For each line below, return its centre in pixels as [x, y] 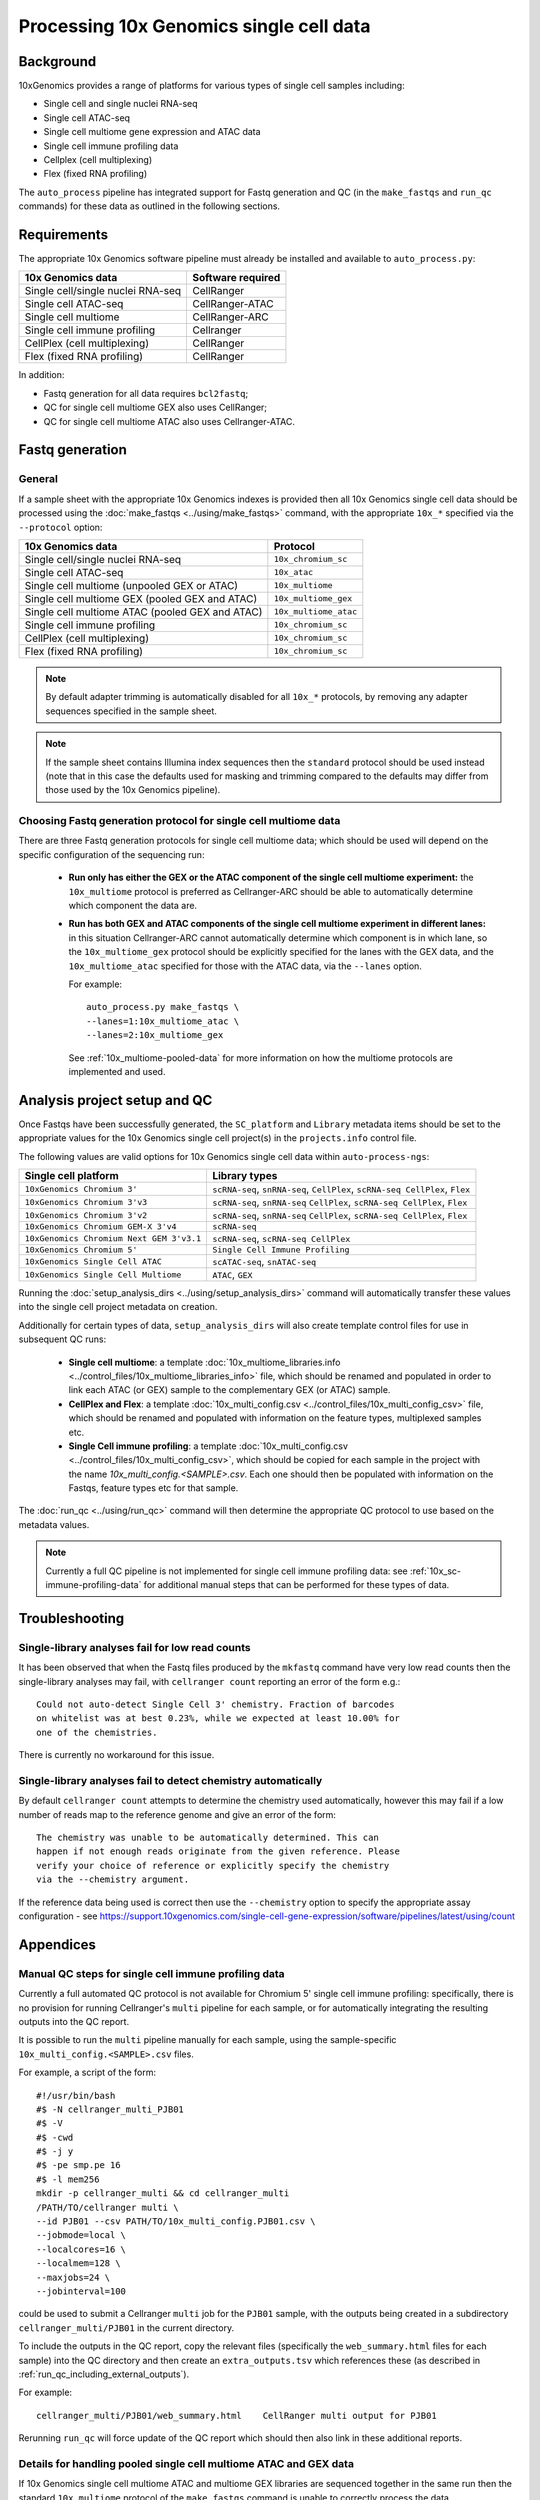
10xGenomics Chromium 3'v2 [86, 1215]
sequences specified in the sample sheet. [131, 711]
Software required [236, 278]
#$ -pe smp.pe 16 [78, 2165]
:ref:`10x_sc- [436, 1571]
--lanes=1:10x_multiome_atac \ [163, 1021]
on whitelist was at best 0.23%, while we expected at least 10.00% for [218, 1718]
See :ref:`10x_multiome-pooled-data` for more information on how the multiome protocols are [261, 1057]
